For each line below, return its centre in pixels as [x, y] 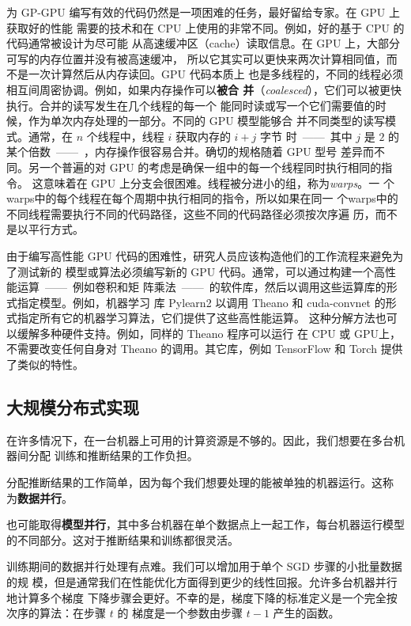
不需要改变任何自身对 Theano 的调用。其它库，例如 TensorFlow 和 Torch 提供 [205, 349]
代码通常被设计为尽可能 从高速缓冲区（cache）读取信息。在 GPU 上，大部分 [204, 43]
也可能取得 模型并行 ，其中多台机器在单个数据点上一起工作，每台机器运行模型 [205, 524]
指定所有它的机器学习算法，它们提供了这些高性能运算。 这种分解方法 [196, 318]
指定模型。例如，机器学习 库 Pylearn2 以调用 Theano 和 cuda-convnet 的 [201, 302]
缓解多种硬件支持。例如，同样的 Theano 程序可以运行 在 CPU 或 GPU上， [209, 333]
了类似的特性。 [45, 364]
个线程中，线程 [125, 136]
